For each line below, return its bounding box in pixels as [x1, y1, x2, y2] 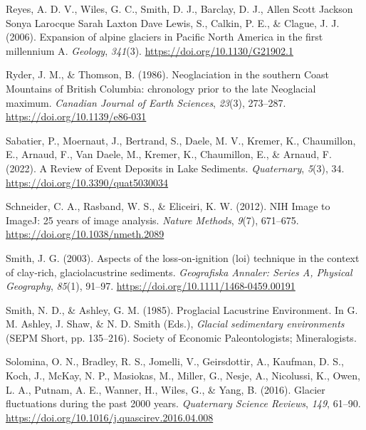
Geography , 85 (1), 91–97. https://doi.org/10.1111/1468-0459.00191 [6, 278, 296, 293]
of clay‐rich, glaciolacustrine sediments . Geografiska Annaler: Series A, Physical [6, 264, 352, 279]
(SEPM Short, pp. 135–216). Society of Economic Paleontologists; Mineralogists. [6, 330, 357, 345]
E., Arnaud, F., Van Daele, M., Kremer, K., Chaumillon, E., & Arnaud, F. [6, 147, 332, 162]
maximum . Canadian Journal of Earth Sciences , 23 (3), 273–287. [6, 95, 286, 110]
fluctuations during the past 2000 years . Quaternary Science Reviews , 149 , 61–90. [6, 396, 361, 411]
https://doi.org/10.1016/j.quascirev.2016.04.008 [6, 409, 214, 424]
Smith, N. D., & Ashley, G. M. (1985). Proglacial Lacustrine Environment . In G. [6, 302, 358, 317]
